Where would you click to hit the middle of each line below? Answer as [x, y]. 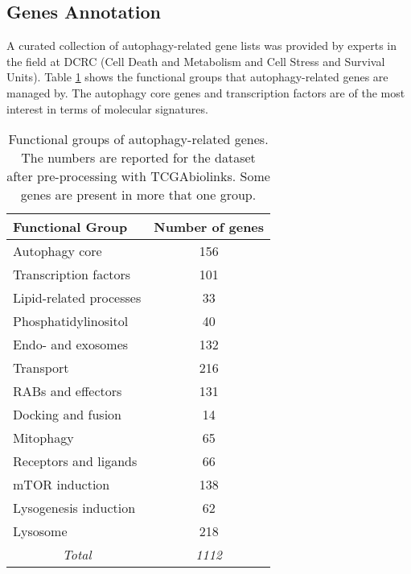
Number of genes [209, 227]
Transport [41, 368]
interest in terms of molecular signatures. [107, 108]
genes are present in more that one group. [138, 195]
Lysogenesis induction [74, 508]
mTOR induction [62, 485]
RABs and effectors [68, 391]
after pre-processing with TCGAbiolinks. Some [138, 176]
